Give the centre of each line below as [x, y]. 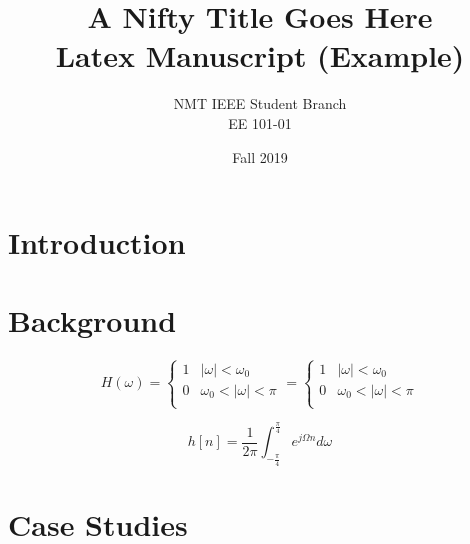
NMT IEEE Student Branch [260, 103]
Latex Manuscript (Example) [260, 55]
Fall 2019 [260, 156]
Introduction [97, 242]
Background [92, 320]
